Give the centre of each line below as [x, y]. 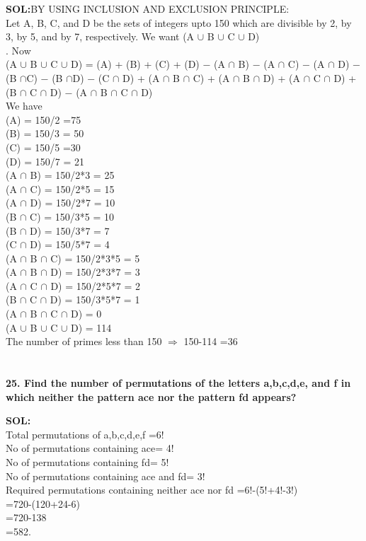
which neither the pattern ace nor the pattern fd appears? [151, 396]
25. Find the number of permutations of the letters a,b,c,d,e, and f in [178, 383]
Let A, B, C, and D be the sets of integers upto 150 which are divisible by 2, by [179, 22]
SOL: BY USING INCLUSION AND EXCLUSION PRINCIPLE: [148, 8]
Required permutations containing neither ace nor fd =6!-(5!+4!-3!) [152, 490]
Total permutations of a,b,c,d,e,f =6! [85, 434]
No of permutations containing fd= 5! [87, 462]
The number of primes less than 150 [84, 341]
